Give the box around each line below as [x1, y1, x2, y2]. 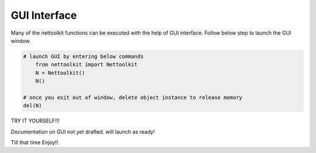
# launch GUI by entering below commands [23, 53, 144, 60]
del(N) [23, 103, 42, 109]
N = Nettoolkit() [35, 69, 85, 76]
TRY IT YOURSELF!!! [11, 117, 60, 124]
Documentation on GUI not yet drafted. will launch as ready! [11, 128, 155, 135]
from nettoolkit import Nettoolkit [35, 62, 138, 68]
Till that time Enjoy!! [11, 139, 59, 146]
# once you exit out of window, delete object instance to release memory [23, 94, 243, 101]
